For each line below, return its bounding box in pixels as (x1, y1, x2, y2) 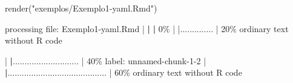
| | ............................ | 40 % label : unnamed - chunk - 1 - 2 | (5, 54, 206, 67)
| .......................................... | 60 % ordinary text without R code (5, 66, 242, 79)
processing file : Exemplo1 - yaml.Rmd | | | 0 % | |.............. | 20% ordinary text (5, 22, 289, 35)
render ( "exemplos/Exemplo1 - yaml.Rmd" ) (5, 2, 157, 14)
